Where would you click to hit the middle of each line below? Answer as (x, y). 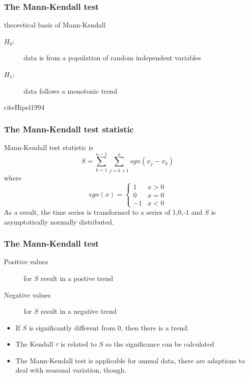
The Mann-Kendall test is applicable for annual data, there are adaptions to (130, 360)
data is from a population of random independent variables (112, 58)
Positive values (26, 262)
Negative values (27, 294)
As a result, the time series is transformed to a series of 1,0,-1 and (103, 212)
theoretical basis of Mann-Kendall (55, 25)
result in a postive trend (77, 278)
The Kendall (34, 344)
